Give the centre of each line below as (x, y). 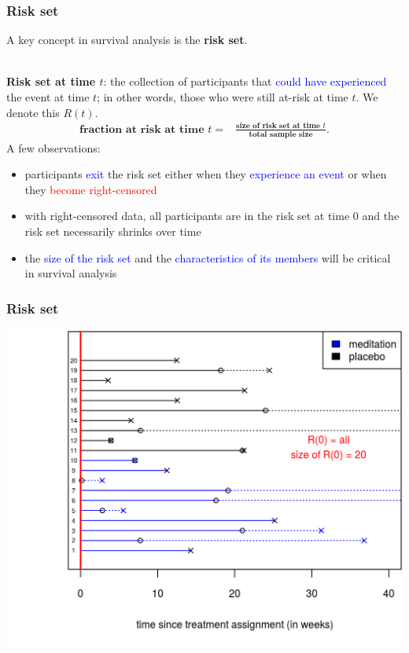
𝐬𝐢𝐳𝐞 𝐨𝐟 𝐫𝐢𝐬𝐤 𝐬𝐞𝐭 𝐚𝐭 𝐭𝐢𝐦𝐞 (278, 126)
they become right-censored (91, 189)
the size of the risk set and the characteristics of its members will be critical (208, 257)
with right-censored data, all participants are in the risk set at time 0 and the (212, 216)
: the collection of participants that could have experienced (245, 81)
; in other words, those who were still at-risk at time (223, 97)
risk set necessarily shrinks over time (113, 231)
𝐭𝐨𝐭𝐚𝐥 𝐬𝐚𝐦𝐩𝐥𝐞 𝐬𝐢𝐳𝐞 (281, 134)
